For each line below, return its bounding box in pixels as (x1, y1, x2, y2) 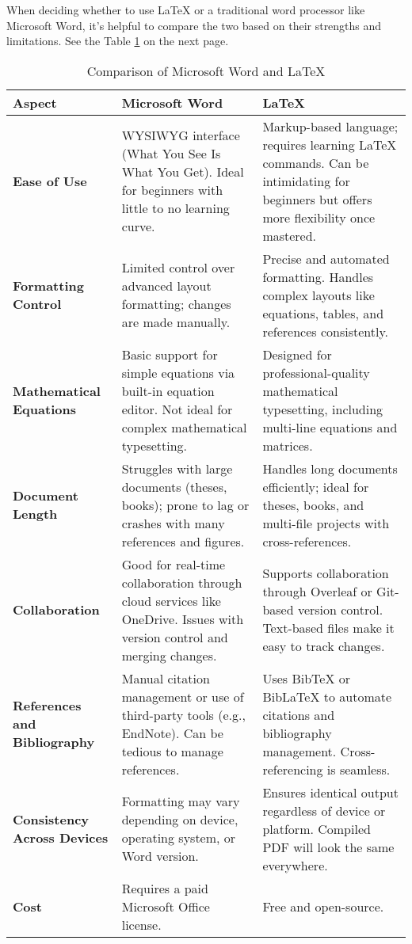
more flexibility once (262, 207, 376, 226)
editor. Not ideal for (121, 399, 233, 418)
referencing (262, 759, 323, 778)
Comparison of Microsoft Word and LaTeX (86, 61, 326, 80)
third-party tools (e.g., (121, 705, 246, 724)
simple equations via (121, 363, 235, 382)
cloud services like (121, 591, 221, 610)
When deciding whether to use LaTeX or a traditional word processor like (6, 2, 365, 17)
